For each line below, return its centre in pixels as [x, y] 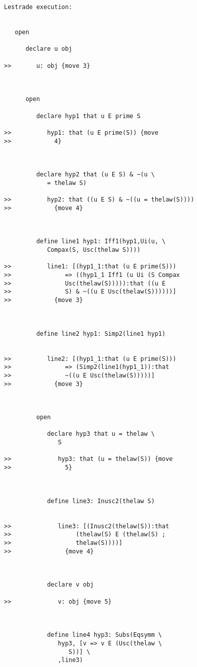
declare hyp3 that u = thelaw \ [101, 434]
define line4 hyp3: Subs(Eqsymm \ [104, 635]
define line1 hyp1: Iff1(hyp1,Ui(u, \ [101, 242]
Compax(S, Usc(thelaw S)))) [94, 250]
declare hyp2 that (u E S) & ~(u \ [95, 175]
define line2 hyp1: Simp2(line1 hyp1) [101, 333]
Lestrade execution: [38, 7]
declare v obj [70, 585]
